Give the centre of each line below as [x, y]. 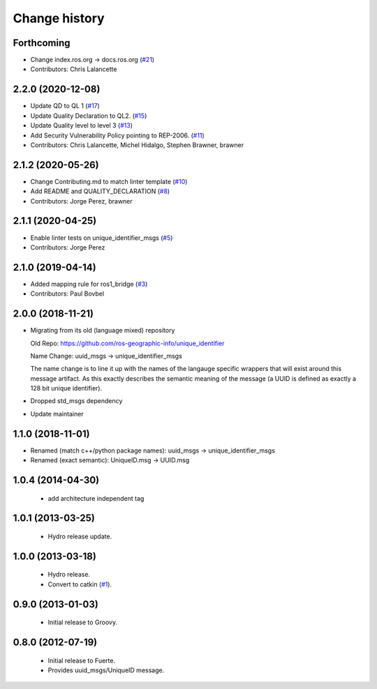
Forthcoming [42, 43]
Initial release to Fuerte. [81, 660]
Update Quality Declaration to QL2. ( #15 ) [89, 116]
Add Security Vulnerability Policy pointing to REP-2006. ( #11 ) [118, 135]
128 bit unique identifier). [66, 388]
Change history [59, 18]
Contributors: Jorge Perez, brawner [81, 201]
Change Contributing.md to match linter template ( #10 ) [109, 181]
